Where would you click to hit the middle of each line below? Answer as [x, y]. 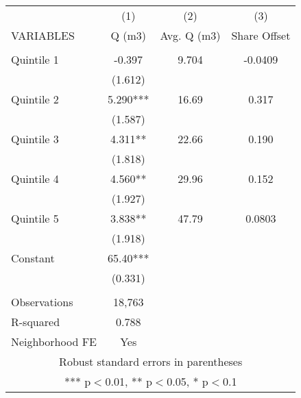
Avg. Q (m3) [190, 35]
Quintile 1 [35, 59]
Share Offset [261, 35]
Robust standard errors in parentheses [151, 361]
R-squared [36, 322]
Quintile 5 [35, 218]
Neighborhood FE [54, 341]
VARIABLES [43, 35]
